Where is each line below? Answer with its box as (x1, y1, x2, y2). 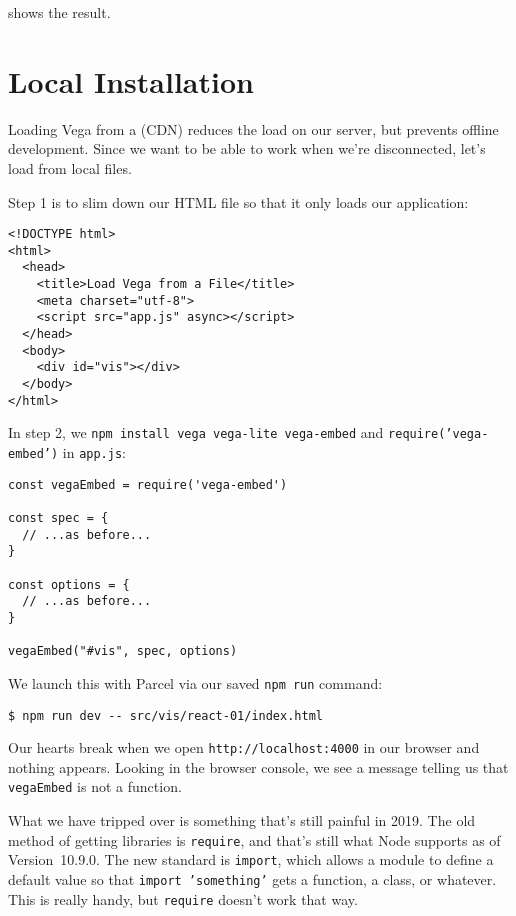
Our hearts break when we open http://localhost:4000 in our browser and (8, 737, 480, 758)
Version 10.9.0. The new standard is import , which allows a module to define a (8, 849, 494, 870)
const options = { (8, 577, 130, 592)
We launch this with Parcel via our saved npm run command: (8, 672, 383, 693)
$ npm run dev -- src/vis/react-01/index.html (8, 708, 323, 723)
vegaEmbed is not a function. (8, 776, 182, 797)
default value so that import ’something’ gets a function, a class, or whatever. (8, 868, 497, 889)
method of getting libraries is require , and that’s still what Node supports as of (8, 829, 501, 850)
